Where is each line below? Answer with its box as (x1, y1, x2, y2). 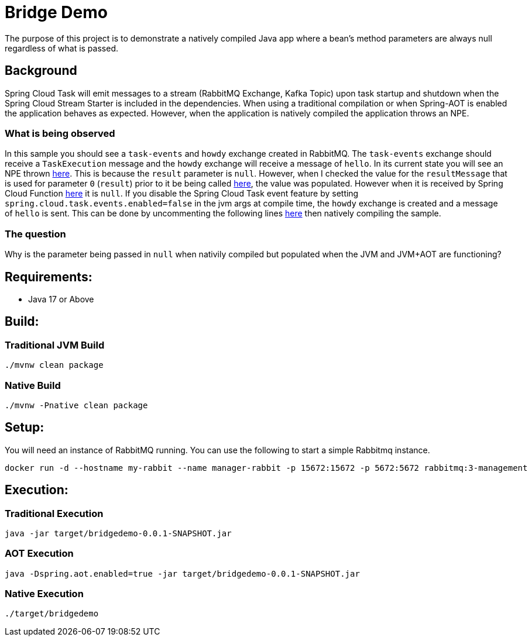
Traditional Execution (5, 507, 104, 519)
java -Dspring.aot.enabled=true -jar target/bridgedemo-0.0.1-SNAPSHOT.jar (5, 568, 360, 578)
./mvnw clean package (5, 360, 104, 370)
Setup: (5, 420, 44, 435)
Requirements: (5, 269, 92, 284)
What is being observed (5, 127, 115, 139)
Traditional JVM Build (5, 339, 105, 351)
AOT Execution (5, 547, 74, 560)
